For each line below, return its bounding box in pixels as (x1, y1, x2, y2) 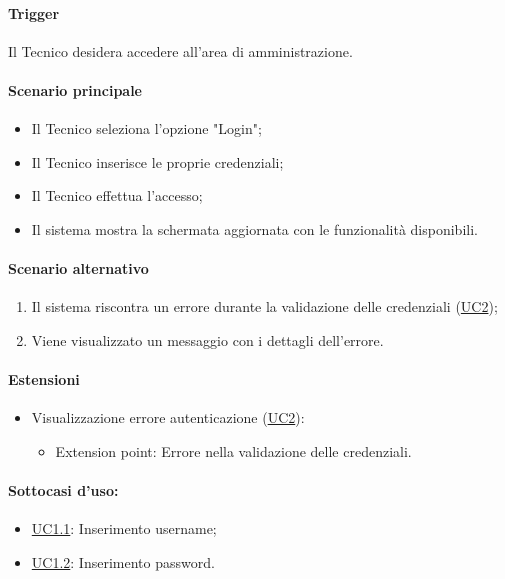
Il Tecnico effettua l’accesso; (31, 185, 203, 206)
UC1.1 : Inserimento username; (31, 518, 217, 539)
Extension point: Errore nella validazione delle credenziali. (55, 440, 412, 461)
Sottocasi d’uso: (8, 480, 119, 501)
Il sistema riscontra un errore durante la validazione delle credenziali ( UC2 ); (31, 296, 498, 317)
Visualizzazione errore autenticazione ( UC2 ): (31, 407, 305, 428)
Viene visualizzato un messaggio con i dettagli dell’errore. (31, 329, 384, 350)
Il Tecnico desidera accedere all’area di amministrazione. (8, 40, 353, 61)
